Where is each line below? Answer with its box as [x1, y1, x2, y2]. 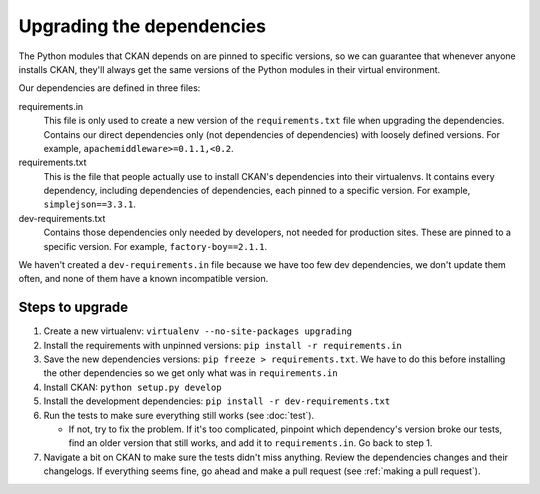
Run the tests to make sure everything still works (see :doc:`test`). [43, 409, 315, 421]
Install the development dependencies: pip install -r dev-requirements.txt [43, 395, 391, 407]
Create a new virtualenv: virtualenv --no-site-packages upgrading [43, 325, 353, 337]
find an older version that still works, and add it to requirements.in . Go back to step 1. [68, 437, 433, 449]
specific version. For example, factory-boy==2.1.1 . [43, 240, 268, 252]
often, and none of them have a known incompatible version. [18, 273, 269, 285]
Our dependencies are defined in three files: [18, 82, 201, 94]
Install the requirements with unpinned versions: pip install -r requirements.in [43, 339, 402, 351]
